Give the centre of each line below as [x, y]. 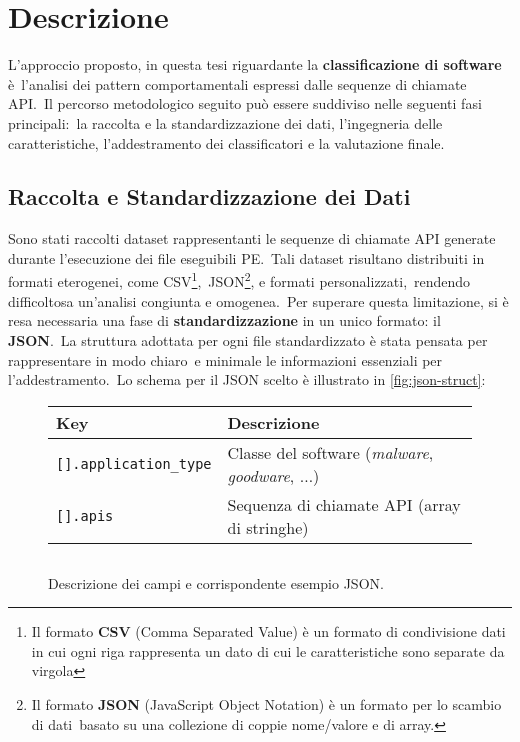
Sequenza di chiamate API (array [344, 504]
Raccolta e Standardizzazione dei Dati [209, 196]
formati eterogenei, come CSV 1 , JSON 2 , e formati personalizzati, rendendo [239, 280]
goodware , [261, 475]
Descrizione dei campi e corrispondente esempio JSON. [216, 582]
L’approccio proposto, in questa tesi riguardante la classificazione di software [255, 64]
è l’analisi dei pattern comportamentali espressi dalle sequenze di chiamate [237, 83]
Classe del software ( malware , [330, 452]
